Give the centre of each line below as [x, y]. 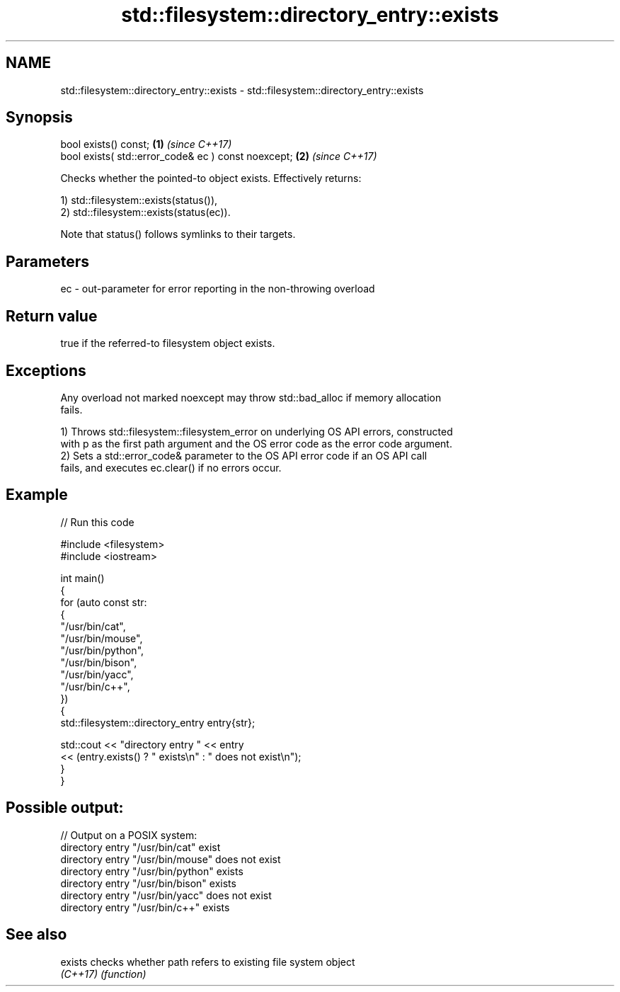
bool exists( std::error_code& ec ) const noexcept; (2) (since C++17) [219, 156]
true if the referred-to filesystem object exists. [168, 343]
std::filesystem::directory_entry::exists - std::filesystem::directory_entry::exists [242, 90]
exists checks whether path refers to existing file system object [208, 962]
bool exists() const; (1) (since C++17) [146, 144]
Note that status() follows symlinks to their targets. [178, 234]
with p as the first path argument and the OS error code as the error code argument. [256, 443]
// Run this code [97, 522]
